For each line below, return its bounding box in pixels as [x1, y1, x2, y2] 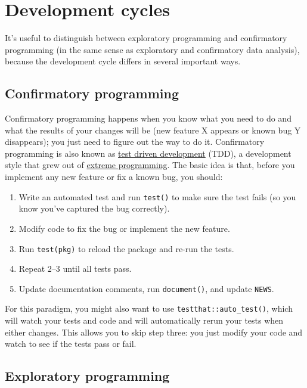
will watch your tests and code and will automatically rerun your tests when [5, 314, 284, 327]
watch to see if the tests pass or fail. [5, 337, 137, 350]
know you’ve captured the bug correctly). [18, 202, 170, 215]
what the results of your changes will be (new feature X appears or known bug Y [5, 123, 301, 136]
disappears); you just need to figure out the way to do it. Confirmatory [5, 135, 265, 148]
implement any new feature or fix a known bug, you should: [5, 170, 223, 183]
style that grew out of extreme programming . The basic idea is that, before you [5, 159, 295, 171]
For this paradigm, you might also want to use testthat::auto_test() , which [5, 302, 293, 315]
